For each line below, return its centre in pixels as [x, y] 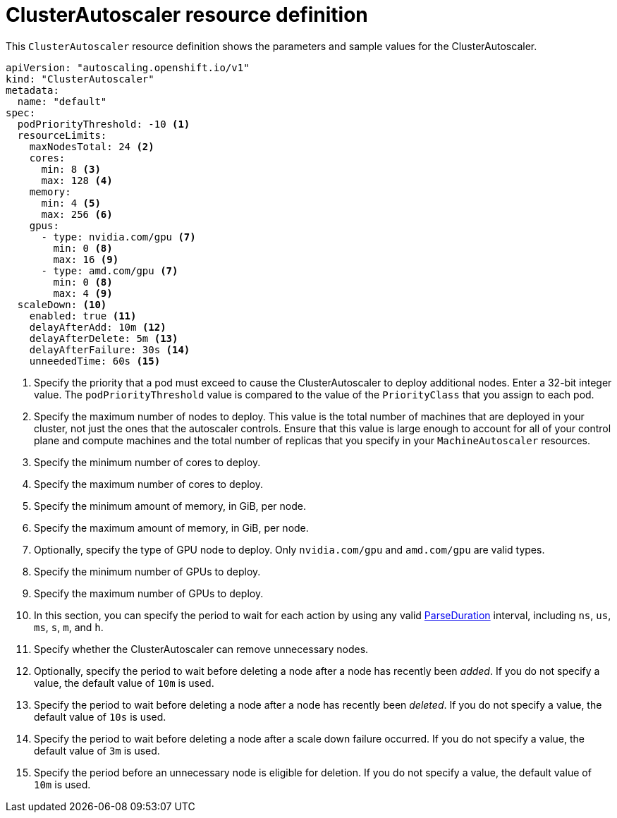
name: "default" [62, 101]
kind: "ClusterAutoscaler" [80, 79]
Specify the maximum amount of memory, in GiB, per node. [171, 527]
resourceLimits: [62, 135]
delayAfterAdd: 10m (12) [98, 327]
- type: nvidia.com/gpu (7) [118, 237]
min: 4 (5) [71, 203]
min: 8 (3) [71, 169]
